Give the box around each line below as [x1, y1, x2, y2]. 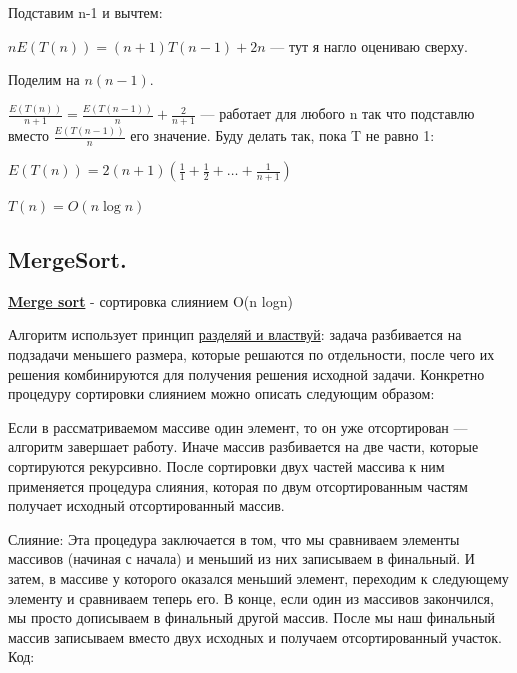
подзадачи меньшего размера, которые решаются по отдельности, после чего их [8, 344, 495, 365]
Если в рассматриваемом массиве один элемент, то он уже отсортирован [8, 416, 449, 437]
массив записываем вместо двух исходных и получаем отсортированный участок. [8, 626, 502, 647]
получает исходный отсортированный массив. [8, 495, 285, 516]
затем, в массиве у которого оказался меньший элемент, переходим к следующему [8, 567, 509, 588]
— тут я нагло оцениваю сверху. [270, 35, 468, 56]
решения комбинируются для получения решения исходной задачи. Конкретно [8, 363, 485, 384]
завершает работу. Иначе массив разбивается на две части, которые [67, 436, 479, 457]
